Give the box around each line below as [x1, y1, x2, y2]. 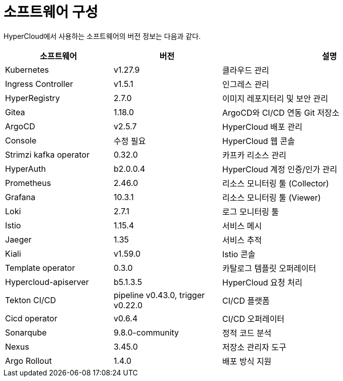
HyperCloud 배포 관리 [222, 121, 303, 132]
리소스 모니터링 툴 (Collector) [222, 178, 329, 188]
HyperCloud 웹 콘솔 [222, 135, 295, 146]
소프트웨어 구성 [4, 4, 98, 21]
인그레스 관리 [222, 79, 269, 89]
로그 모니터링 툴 [222, 206, 279, 217]
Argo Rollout [5, 355, 52, 366]
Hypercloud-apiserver [5, 276, 89, 287]
